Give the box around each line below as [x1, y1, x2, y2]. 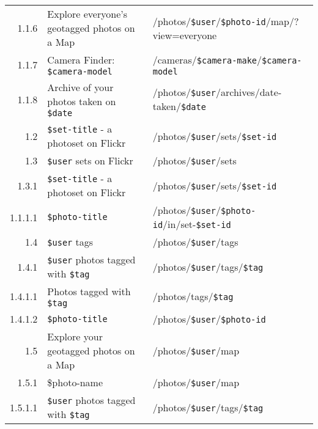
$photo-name [47, 375, 103, 389]
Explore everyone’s [47, 7, 127, 21]
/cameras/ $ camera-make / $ [152, 53, 267, 67]
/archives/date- [215, 85, 282, 99]
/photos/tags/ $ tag [152, 289, 234, 303]
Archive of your [47, 80, 114, 94]
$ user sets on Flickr [47, 153, 133, 167]
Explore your [47, 329, 103, 343]
